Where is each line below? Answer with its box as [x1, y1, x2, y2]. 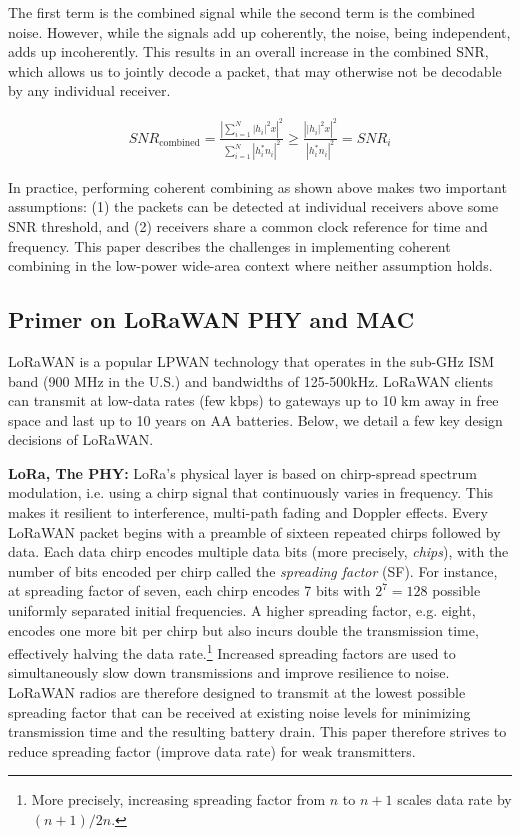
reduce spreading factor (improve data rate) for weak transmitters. [8, 740, 416, 761]
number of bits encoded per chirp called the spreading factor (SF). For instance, [8, 560, 498, 581]
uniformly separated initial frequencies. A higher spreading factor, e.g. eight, [8, 600, 476, 621]
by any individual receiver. [8, 80, 171, 101]
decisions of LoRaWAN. [8, 429, 154, 450]
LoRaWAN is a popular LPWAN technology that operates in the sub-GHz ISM [8, 350, 495, 371]
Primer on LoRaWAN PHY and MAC [8, 304, 415, 335]
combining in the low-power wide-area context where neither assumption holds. [8, 255, 493, 276]
